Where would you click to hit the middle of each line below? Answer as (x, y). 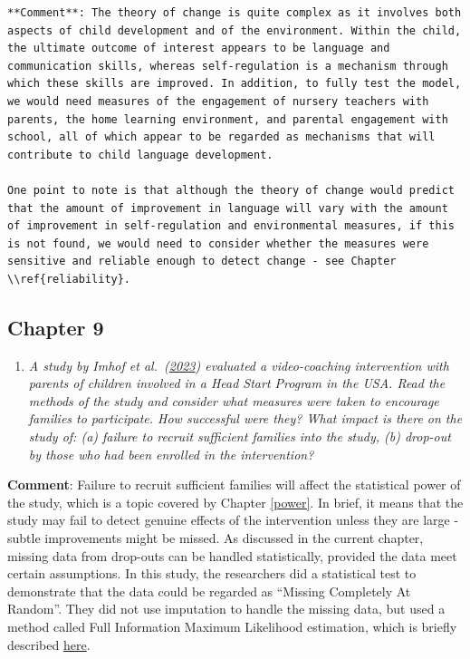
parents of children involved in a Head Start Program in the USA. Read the (237, 383)
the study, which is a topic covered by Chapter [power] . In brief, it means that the (235, 502)
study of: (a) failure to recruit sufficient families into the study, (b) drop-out (240, 436)
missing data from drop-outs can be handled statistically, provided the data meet (232, 555)
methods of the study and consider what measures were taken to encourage (234, 400)
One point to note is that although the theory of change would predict (231, 190)
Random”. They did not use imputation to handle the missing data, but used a (226, 609)
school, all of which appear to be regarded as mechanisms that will (221, 137)
